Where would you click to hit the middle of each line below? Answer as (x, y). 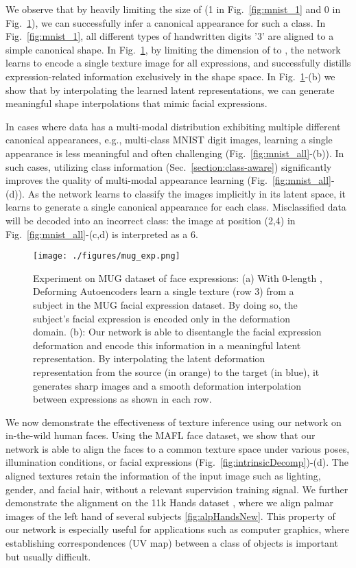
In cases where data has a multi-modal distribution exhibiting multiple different (173, 126)
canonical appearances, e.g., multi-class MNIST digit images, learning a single (169, 140)
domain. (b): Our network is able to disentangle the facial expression (177, 332)
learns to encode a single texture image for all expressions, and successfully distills (178, 63)
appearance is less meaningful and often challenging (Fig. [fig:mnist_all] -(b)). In (175, 153)
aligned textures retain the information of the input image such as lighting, (163, 476)
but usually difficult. (48, 556)
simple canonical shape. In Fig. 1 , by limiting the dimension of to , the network (173, 49)
